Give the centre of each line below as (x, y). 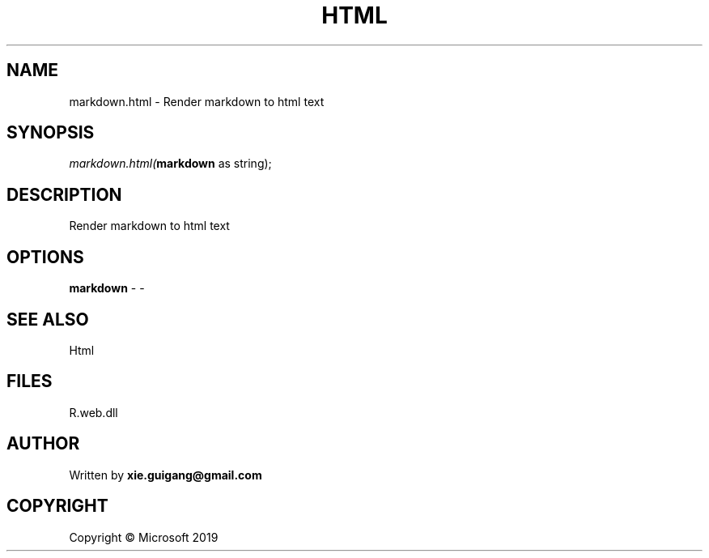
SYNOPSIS (51, 133)
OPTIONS (45, 257)
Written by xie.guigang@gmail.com (166, 475)
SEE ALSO (48, 319)
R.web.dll (93, 412)
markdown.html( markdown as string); (170, 164)
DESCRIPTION (64, 194)
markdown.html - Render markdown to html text (197, 101)
